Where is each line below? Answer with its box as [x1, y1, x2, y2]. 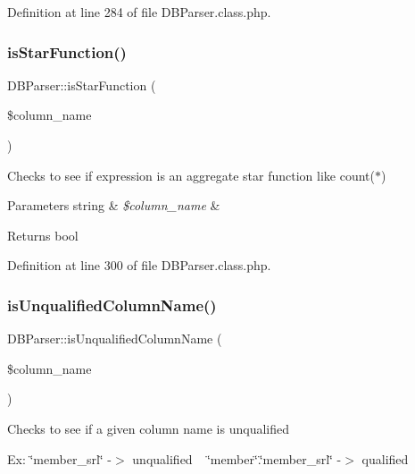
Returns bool [7, 225, 79, 244]
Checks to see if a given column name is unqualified [7, 419, 289, 437]
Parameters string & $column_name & [7, 196, 220, 215]
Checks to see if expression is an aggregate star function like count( [7, 165, 375, 184]
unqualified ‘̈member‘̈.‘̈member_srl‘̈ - [132, 449, 342, 468]
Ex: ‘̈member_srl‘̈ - [7, 449, 112, 468]
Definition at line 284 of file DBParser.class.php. [7, 3, 271, 21]
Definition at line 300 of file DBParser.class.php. [7, 256, 271, 275]
